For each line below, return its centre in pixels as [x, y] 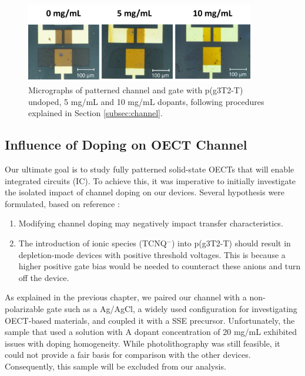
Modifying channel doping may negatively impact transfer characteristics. [151, 223]
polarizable [24, 308]
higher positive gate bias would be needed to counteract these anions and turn [160, 266]
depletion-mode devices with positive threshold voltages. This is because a [152, 254]
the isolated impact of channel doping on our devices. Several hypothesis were [145, 192]
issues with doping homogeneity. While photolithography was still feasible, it [143, 343]
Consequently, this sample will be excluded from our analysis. [115, 366]
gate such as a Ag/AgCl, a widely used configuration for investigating [172, 308]
